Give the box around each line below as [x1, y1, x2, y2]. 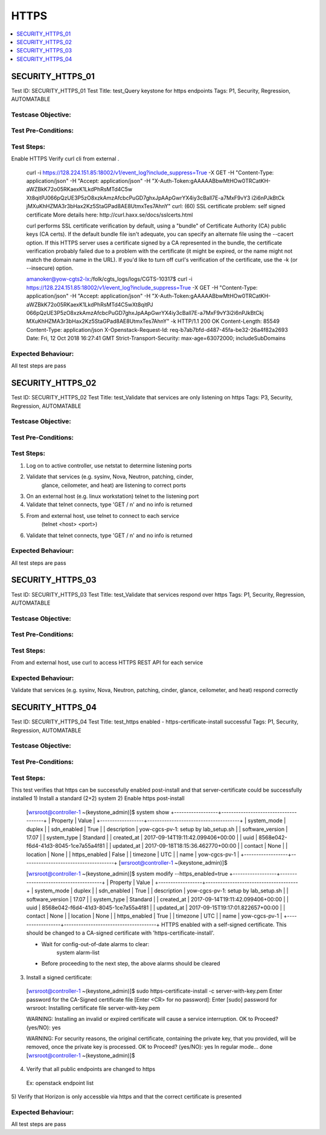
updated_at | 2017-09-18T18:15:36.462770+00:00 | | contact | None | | [112, 842, 288, 850]
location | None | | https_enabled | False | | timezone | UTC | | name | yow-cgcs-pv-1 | [26, 851, 240, 858]
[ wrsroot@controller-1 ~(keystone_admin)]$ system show [26, 809, 170, 816]
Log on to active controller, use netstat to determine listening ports [26, 462, 192, 469]
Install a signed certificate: [26, 973, 92, 981]
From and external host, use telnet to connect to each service [26, 512, 179, 519]
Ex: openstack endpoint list [26, 1079, 94, 1086]
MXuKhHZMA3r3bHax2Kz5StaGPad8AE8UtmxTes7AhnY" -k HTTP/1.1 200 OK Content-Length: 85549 [26, 317, 280, 325]
